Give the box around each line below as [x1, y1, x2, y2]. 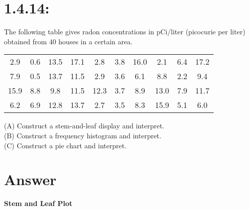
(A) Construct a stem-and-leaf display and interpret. [4, 120, 164, 131]
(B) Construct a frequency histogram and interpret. [4, 130, 161, 140]
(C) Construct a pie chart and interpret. [4, 140, 127, 150]
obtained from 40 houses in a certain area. [4, 36, 133, 46]
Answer [4, 169, 57, 190]
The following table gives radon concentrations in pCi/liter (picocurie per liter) [4, 26, 246, 37]
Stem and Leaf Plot [4, 198, 73, 209]
